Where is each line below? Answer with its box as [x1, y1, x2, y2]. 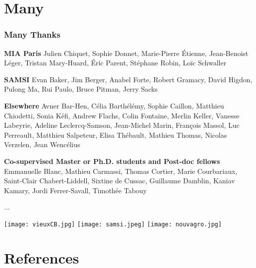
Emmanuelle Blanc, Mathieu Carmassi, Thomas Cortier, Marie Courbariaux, [4, 165, 238, 176]
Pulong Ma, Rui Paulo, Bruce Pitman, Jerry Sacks [4, 84, 158, 94]
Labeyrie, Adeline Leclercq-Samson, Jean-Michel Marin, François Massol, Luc [4, 120, 240, 130]
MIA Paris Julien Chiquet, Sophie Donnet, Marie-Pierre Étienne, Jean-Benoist [4, 48, 249, 58]
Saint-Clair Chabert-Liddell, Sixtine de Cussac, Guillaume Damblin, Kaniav [4, 175, 235, 186]
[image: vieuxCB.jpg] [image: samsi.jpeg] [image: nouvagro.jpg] [4, 220, 222, 228]
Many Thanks [4, 28, 61, 41]
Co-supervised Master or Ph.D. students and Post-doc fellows [4, 156, 220, 166]
